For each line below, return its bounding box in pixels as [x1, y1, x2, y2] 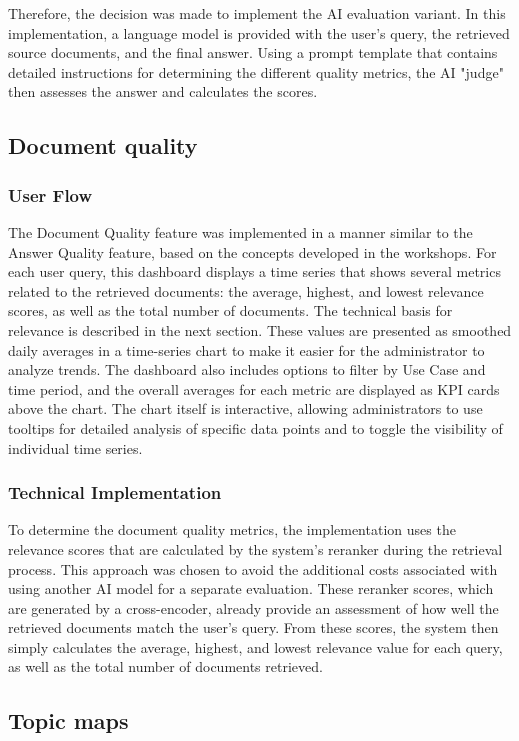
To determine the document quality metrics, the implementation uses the [8, 519, 456, 540]
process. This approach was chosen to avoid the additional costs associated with [8, 558, 498, 579]
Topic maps [8, 705, 129, 736]
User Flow [8, 182, 93, 207]
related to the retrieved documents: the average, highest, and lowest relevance [8, 280, 484, 301]
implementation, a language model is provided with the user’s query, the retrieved [8, 22, 510, 43]
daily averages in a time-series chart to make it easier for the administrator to [8, 339, 485, 360]
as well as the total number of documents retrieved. [8, 656, 323, 677]
